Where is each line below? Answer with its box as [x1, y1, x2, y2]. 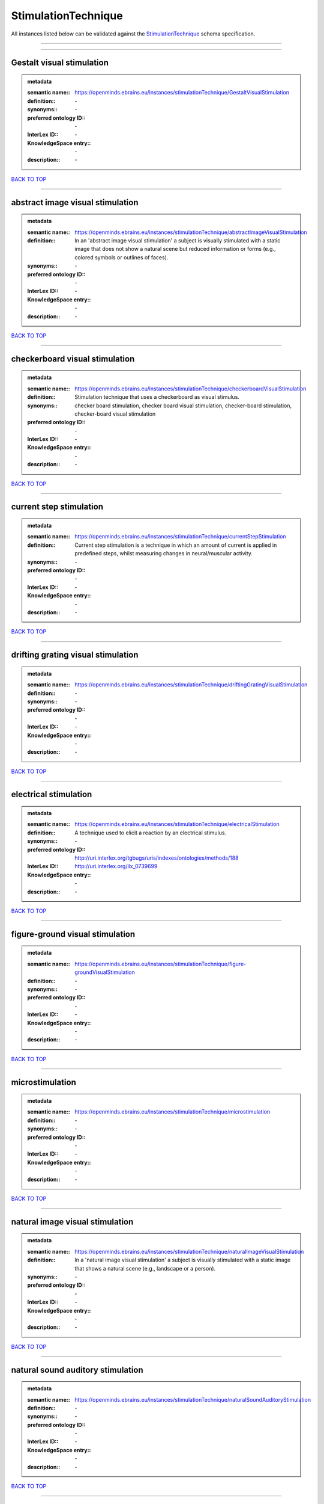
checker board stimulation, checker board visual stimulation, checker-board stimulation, [74, 402, 292, 409]
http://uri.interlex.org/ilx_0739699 [74, 863, 158, 870]
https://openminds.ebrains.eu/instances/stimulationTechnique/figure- [74, 960, 247, 967]
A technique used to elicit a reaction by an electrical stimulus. [74, 829, 227, 836]
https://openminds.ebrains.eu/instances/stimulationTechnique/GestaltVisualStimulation [74, 89, 290, 96]
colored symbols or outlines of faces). [74, 253, 169, 261]
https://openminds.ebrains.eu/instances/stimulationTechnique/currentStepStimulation [74, 533, 286, 540]
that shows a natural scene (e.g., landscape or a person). [74, 1265, 216, 1272]
